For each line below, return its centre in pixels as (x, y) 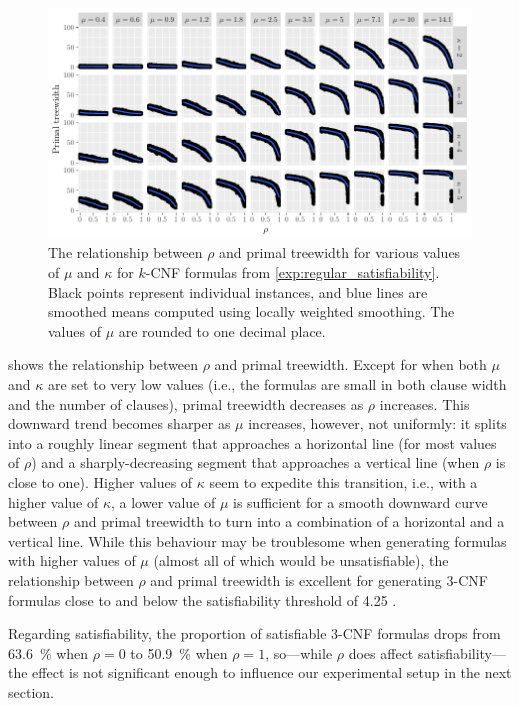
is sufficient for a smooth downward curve (360, 501)
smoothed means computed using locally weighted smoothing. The (251, 311)
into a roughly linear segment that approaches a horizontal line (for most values (252, 442)
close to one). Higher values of (100, 481)
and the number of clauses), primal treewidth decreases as (186, 403)
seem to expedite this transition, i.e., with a (343, 481)
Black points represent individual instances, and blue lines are (238, 291)
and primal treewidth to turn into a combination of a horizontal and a (289, 521)
